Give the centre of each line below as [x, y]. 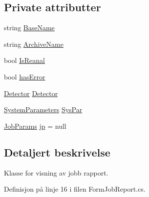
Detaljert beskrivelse [57, 152]
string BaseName [29, 28]
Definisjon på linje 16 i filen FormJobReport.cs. [75, 189]
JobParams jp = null [35, 126]
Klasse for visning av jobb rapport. [56, 172]
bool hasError [25, 76]
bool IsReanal [24, 60]
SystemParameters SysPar [43, 109]
